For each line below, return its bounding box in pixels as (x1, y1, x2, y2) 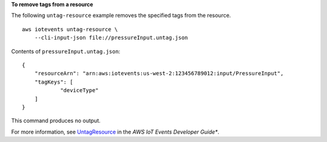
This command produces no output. (11, 117, 101, 125)
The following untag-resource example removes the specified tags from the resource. (11, 12, 231, 19)
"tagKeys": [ (34, 78, 73, 85)
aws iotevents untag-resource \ (22, 26, 118, 32)
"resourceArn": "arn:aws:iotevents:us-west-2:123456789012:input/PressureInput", (34, 70, 284, 77)
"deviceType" (60, 87, 99, 94)
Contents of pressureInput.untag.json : (11, 48, 121, 55)
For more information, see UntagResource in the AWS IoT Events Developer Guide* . (11, 128, 220, 135)
